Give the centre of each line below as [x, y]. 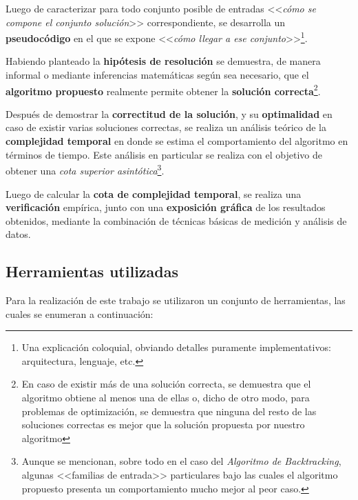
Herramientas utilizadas [92, 271]
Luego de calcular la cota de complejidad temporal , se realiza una [154, 193]
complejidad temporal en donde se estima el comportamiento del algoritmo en [177, 141]
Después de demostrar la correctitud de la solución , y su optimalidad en [169, 113]
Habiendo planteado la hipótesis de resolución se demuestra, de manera [163, 61]
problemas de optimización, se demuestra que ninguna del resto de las [169, 411]
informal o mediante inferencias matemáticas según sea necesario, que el [157, 75]
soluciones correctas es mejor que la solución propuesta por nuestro [163, 424]
